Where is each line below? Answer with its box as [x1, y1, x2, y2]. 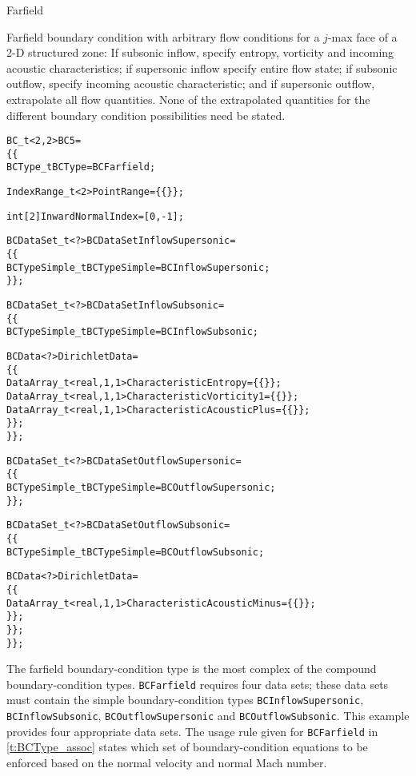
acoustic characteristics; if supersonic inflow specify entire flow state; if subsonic [6, 59, 398, 76]
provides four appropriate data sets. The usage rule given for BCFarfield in [6, 722, 378, 739]
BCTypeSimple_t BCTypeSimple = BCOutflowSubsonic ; [6, 546, 265, 558]
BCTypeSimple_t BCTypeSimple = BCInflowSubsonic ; [6, 326, 259, 338]
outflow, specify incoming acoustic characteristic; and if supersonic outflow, [6, 75, 375, 92]
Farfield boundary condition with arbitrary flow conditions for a [6, 28, 320, 45]
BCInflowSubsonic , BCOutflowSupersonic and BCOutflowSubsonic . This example [6, 707, 410, 724]
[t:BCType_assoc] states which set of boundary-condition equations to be [6, 738, 368, 755]
